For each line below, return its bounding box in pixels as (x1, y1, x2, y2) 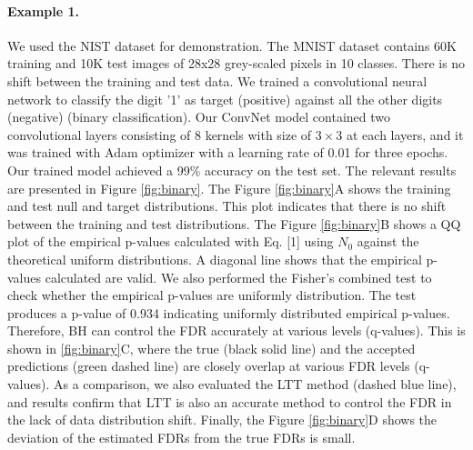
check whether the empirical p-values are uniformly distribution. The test (7, 285, 417, 305)
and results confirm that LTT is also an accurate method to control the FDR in (7, 392, 452, 411)
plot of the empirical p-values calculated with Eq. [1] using (7, 232, 334, 251)
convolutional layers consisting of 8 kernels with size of (7, 125, 312, 144)
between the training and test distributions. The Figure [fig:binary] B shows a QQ (7, 214, 461, 233)
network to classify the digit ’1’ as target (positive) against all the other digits (7, 89, 443, 108)
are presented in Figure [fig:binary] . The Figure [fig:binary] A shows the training (7, 178, 451, 197)
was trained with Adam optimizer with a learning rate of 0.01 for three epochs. (7, 143, 448, 162)
